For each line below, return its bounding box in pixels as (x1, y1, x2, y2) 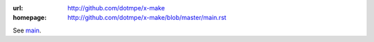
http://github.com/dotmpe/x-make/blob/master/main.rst (67, 14, 226, 22)
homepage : (12, 14, 47, 22)
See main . (12, 26, 42, 34)
